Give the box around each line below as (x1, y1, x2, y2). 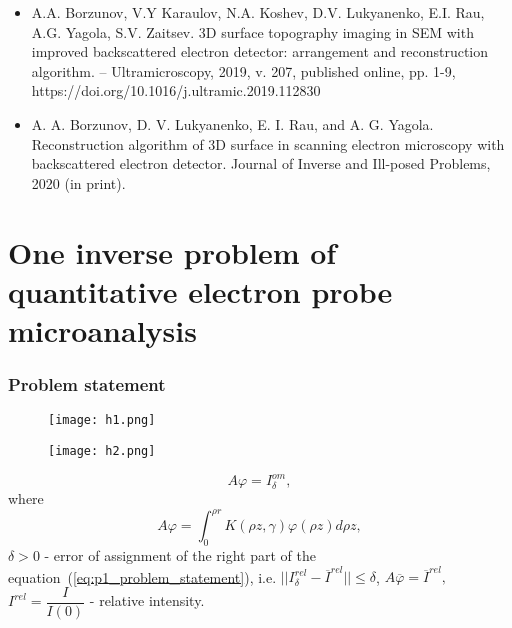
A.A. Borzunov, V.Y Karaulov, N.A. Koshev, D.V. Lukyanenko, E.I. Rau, (31, 2, 485, 22)
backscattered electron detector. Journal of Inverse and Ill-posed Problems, (31, 153, 491, 174)
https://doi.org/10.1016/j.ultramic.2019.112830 (31, 80, 321, 101)
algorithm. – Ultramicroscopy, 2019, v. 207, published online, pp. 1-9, (31, 60, 456, 81)
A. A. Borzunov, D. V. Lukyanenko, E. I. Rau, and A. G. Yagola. (31, 113, 434, 134)
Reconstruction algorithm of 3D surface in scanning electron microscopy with (31, 133, 505, 154)
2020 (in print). (31, 172, 126, 193)
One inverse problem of (8, 231, 337, 272)
